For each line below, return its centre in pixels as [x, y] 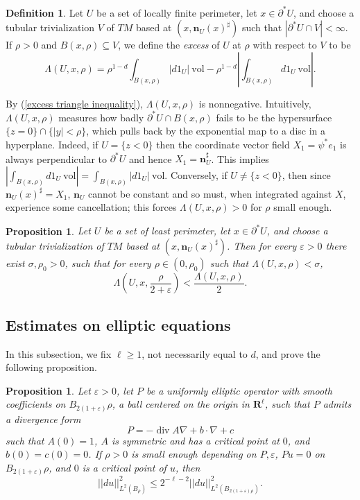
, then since [306, 174]
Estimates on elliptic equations [118, 324]
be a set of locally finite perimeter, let [177, 12]
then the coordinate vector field [223, 144]
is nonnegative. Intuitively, [255, 103]
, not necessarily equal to [195, 353]
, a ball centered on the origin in [181, 404]
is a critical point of [124, 467]
